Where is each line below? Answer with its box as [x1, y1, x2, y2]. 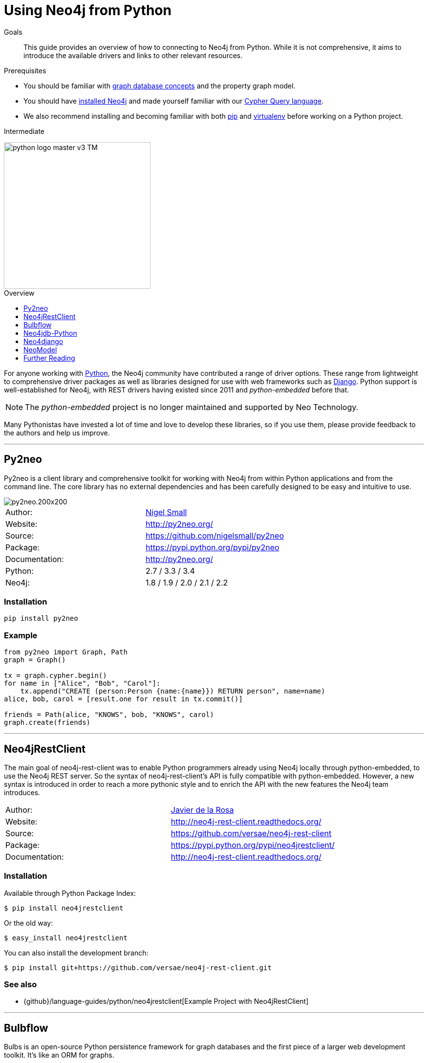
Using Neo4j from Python [4, 2, 171, 19]
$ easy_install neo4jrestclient [4, 933, 128, 942]
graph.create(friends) [4, 718, 91, 727]
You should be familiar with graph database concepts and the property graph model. [23, 81, 296, 90]
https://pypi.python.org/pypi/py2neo [146, 542, 279, 552]
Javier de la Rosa [171, 804, 234, 815]
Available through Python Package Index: [4, 889, 136, 897]
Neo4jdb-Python [23, 328, 77, 337]
